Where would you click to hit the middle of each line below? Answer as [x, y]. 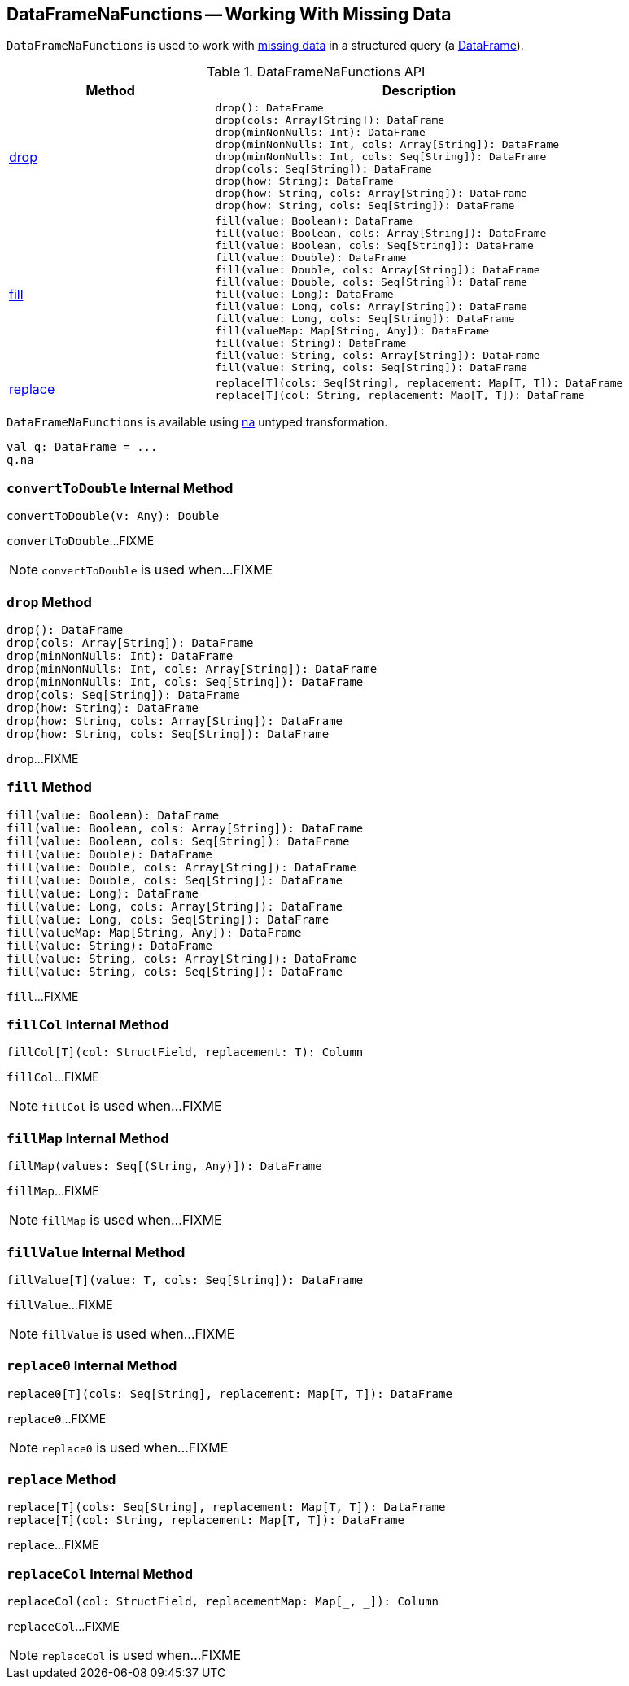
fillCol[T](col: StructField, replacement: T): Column [185, 1053]
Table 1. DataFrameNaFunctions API [316, 72]
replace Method [61, 1480]
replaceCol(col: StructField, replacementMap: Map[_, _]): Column [223, 1602]
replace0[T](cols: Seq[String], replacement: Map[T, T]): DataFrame [229, 1393]
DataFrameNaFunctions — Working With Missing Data [229, 14]
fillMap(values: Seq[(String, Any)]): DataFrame [164, 1166]
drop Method [49, 602]
